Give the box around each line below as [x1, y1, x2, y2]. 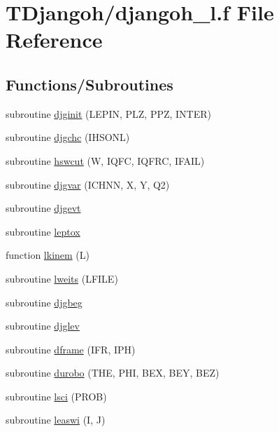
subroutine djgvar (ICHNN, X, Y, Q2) [6, 177, 170, 191]
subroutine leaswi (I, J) [6, 412, 106, 427]
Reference [6, 25, 103, 54]
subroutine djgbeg [6, 295, 83, 309]
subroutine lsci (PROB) [6, 389, 107, 403]
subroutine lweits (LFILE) [6, 271, 118, 285]
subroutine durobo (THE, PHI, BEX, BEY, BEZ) [6, 365, 220, 380]
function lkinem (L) [6, 248, 90, 262]
